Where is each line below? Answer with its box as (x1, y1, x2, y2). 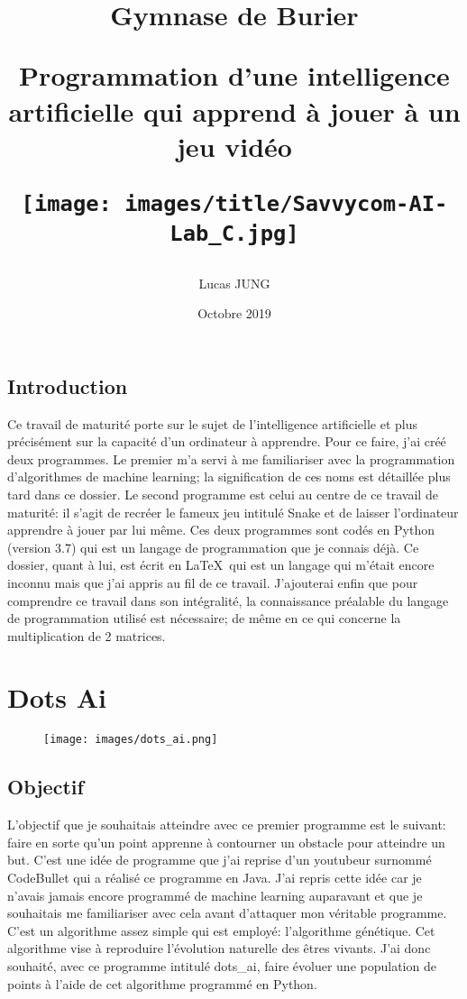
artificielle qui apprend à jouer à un (8, 92, 461, 129)
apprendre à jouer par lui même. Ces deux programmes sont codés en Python (7, 520, 435, 539)
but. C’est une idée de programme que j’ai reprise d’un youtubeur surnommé (7, 850, 432, 869)
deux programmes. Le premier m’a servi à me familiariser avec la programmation (7, 449, 455, 468)
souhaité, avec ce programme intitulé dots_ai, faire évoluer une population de (7, 957, 436, 976)
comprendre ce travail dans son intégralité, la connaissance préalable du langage (7, 591, 449, 609)
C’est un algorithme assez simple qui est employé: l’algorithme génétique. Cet (7, 921, 435, 939)
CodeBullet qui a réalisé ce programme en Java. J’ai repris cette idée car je (7, 868, 422, 887)
